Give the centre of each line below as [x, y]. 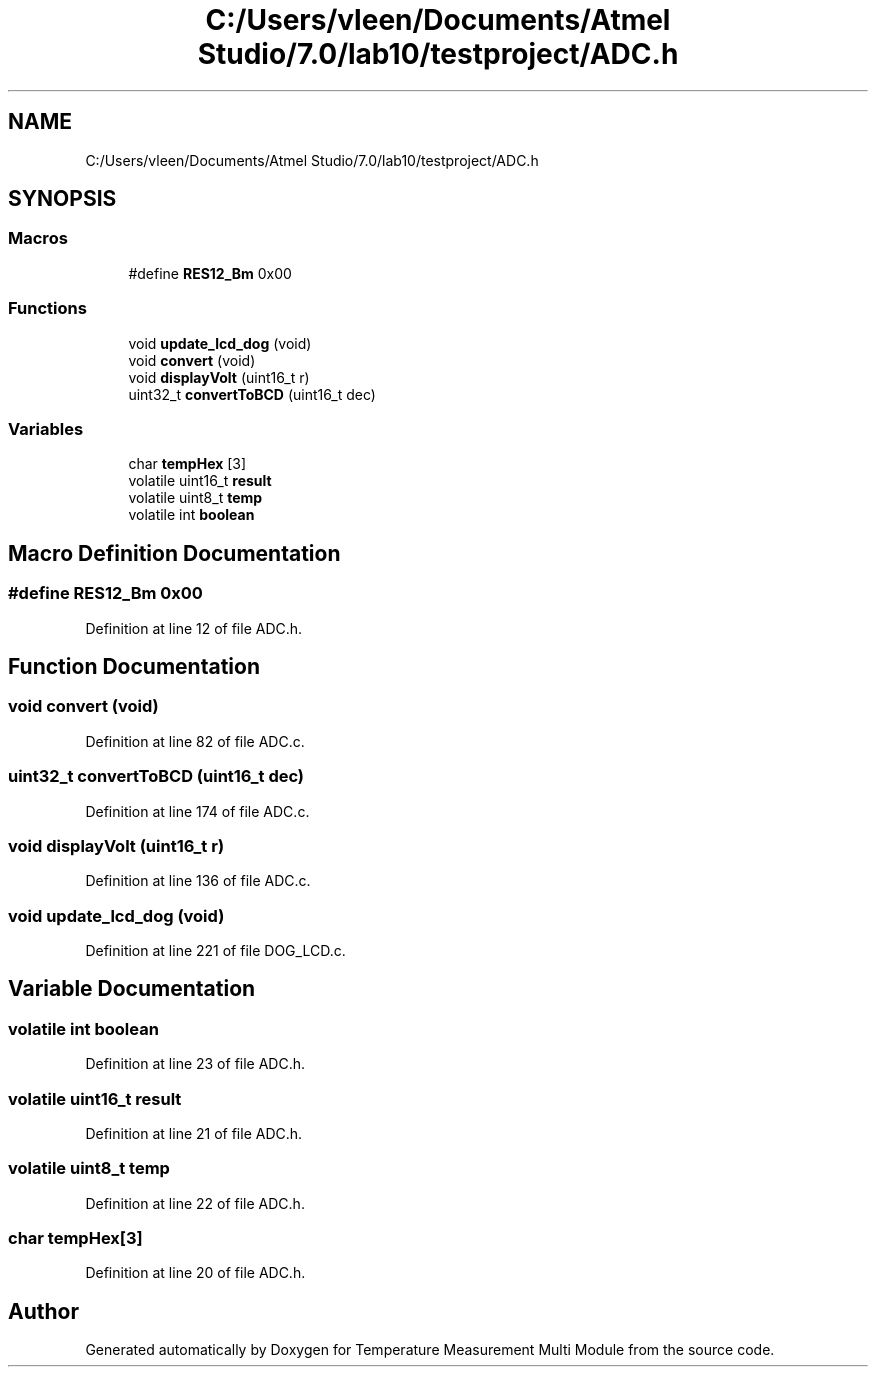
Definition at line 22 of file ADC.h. [195, 1203]
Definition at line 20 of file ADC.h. [195, 1273]
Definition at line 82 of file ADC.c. [195, 741]
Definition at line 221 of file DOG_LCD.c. [215, 950]
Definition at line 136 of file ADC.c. [198, 881]
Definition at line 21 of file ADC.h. [194, 1133]
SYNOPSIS [62, 199]
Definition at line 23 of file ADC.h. [195, 1064]
